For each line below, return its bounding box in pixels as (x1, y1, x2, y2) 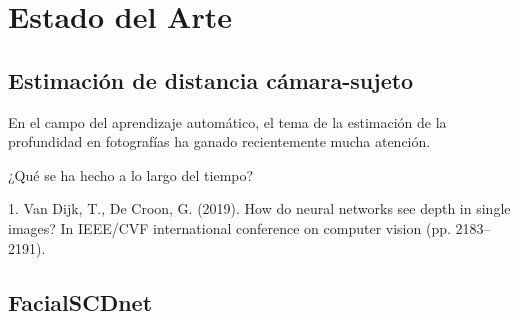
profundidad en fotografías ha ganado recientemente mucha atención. (8, 131, 431, 152)
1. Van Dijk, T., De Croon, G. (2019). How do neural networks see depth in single (8, 198, 511, 219)
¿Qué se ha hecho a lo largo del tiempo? (8, 164, 254, 185)
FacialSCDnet (8, 286, 153, 317)
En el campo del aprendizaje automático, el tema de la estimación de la (8, 111, 447, 132)
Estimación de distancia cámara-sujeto (8, 64, 414, 95)
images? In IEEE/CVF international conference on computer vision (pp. (8, 217, 451, 238)
